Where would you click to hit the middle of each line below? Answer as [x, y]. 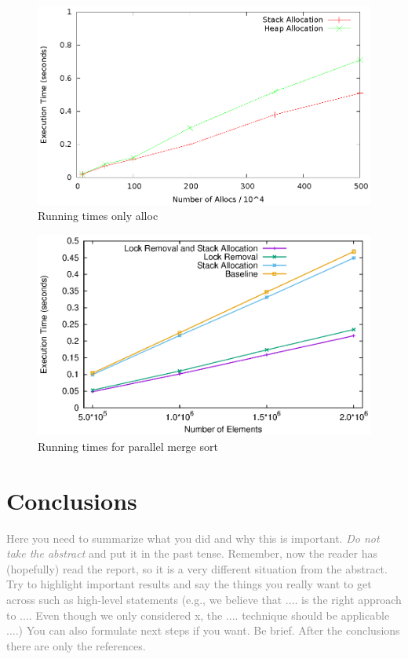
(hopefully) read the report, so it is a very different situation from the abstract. [197, 568]
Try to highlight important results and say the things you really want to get [189, 584]
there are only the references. [76, 645]
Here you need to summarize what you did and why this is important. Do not [193, 538]
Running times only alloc [98, 216]
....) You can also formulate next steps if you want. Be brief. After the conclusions [203, 630]
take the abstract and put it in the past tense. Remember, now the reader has [192, 553]
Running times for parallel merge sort [128, 446]
